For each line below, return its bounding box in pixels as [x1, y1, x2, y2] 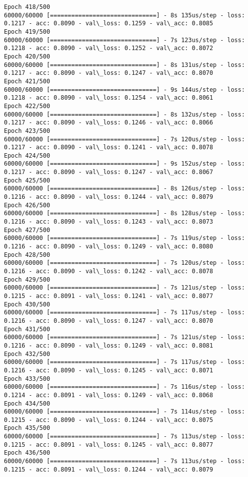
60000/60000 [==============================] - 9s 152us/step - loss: [4, 160, 245, 168]
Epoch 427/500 [4, 226, 50, 234]
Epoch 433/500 [4, 375, 50, 382]
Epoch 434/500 [4, 400, 50, 407]
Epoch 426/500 [4, 201, 50, 209]
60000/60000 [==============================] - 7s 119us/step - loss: [4, 235, 245, 242]
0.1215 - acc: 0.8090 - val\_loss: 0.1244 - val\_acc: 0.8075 [4, 416, 213, 423]
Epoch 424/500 [4, 152, 50, 159]
